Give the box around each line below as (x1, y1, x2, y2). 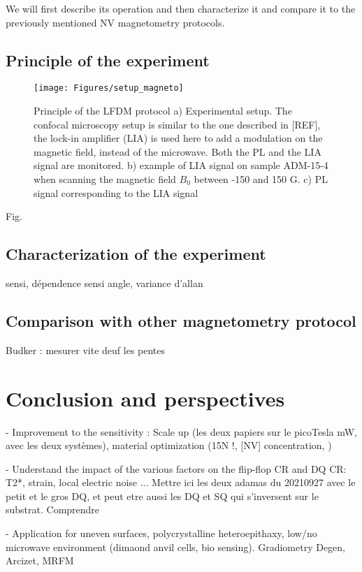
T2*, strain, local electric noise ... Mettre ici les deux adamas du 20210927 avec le (6, 475, 356, 490)
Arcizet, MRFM (6, 553, 74, 568)
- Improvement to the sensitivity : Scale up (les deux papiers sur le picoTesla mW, (6, 424, 357, 439)
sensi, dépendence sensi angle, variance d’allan (6, 276, 203, 290)
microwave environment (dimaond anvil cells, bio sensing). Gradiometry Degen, (6, 539, 346, 554)
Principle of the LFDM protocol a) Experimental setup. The (34, 103, 292, 118)
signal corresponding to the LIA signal (34, 185, 198, 200)
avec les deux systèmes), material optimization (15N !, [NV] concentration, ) (6, 438, 332, 453)
